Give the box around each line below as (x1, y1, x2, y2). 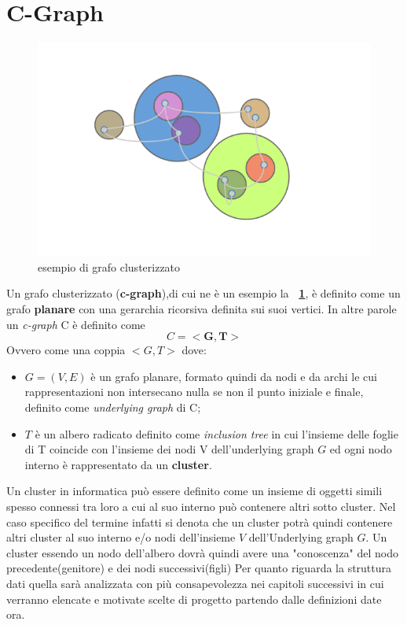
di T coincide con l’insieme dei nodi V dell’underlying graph (24, 441, 314, 457)
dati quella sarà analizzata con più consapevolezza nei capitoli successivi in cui (6, 575, 384, 591)
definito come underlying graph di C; (24, 398, 201, 415)
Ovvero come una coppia (6, 342, 126, 358)
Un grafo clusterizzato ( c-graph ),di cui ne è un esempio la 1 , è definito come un (6, 285, 401, 301)
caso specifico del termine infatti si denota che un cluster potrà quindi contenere (6, 513, 393, 530)
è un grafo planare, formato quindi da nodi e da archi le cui (90, 368, 377, 384)
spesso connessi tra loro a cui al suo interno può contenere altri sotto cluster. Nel (6, 497, 396, 514)
